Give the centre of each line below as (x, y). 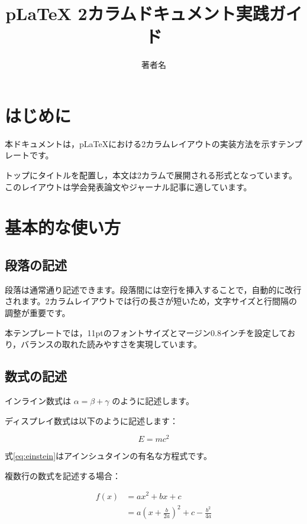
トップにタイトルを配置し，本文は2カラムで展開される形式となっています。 (151, 175)
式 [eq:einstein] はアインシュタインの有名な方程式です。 (108, 456)
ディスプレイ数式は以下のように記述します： (92, 420)
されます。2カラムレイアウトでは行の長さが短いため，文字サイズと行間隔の (151, 301)
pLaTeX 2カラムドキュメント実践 (137, 13)
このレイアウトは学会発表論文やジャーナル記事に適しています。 (128, 186)
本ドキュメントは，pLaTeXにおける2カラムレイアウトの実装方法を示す (141, 143)
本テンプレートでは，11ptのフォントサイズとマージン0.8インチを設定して (146, 332)
